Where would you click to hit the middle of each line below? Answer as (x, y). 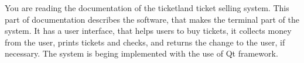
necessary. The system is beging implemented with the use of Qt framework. (141, 53)
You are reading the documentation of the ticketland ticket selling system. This (147, 8)
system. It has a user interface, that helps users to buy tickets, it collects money (148, 31)
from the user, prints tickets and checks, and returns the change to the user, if (145, 42)
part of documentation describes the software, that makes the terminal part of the (152, 19)
